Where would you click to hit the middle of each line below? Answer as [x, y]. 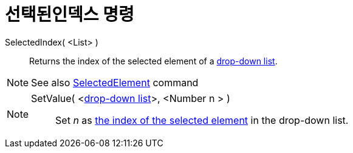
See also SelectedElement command [115, 82]
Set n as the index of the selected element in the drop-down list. [202, 120]
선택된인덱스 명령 [70, 15]
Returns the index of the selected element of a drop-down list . [153, 61]
